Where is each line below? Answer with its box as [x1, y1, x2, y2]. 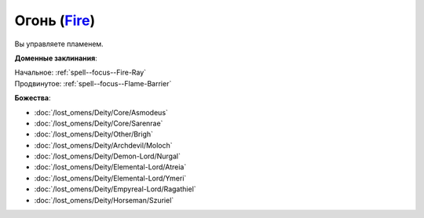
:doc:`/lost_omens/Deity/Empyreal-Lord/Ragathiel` [34, 184, 196, 194]
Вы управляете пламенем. [14, 39, 104, 49]
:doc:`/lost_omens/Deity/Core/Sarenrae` [34, 118, 163, 128]
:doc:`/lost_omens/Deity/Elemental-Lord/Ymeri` [34, 173, 187, 183]
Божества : [14, 93, 51, 103]
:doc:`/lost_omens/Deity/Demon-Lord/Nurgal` [34, 151, 181, 161]
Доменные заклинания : [14, 53, 97, 63]
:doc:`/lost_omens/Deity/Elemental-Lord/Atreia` [34, 162, 187, 172]
